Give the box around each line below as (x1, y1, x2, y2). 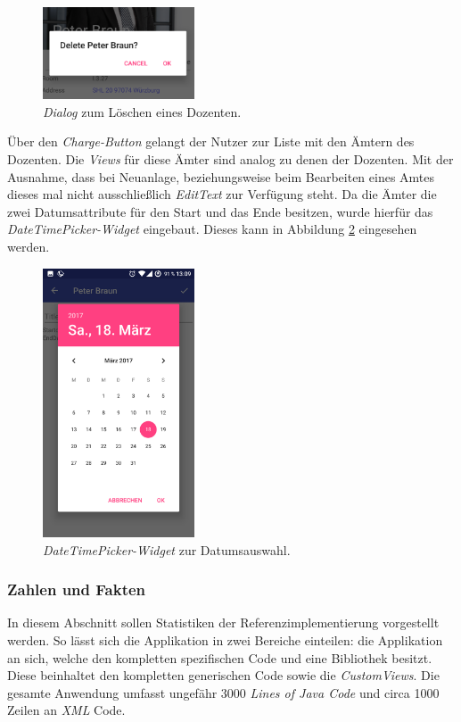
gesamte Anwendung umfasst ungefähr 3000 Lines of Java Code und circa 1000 (7, 683, 440, 701)
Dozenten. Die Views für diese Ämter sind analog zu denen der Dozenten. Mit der (7, 149, 454, 168)
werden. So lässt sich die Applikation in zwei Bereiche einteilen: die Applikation (7, 631, 443, 650)
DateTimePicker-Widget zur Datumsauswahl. (43, 540, 291, 559)
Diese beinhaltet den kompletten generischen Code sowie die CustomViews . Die (7, 666, 440, 685)
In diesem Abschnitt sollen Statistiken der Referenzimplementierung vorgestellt (7, 613, 440, 632)
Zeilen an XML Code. (7, 701, 126, 719)
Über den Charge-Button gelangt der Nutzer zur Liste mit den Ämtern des (7, 132, 415, 151)
